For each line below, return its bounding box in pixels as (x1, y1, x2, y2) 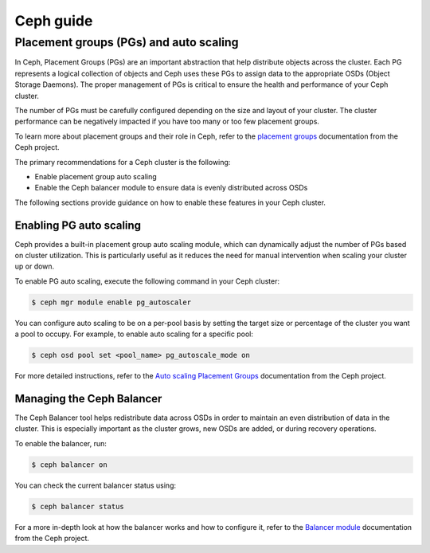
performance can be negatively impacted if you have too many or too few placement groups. (14, 116, 320, 127)
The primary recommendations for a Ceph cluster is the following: (14, 157, 231, 167)
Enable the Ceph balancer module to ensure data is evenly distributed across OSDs (34, 183, 308, 193)
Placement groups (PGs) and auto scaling (14, 35, 239, 49)
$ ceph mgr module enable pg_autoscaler (31, 297, 191, 307)
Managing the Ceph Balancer (14, 391, 162, 406)
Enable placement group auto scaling (34, 171, 157, 181)
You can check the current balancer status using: (14, 480, 177, 490)
